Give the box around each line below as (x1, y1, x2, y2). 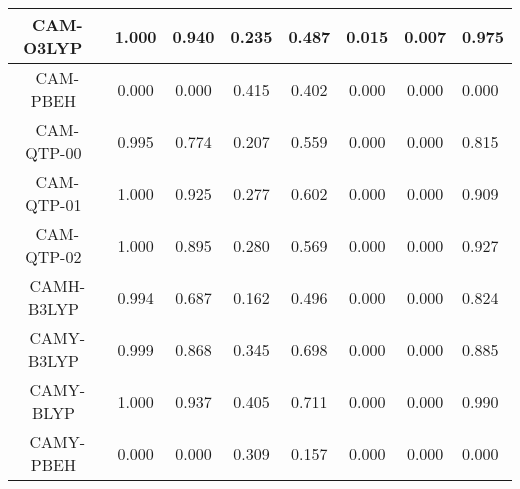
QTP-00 (25, 141, 82, 164)
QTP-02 (25, 245, 82, 268)
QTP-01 (25, 193, 82, 216)
